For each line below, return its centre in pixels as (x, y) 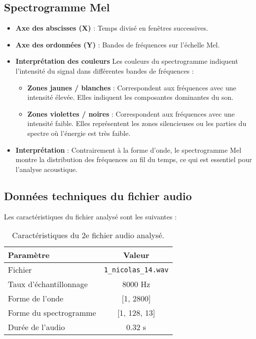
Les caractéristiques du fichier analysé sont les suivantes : (91, 216)
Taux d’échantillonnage (48, 284)
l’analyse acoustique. (47, 169)
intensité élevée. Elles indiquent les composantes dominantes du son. (130, 97)
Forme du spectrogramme (52, 313)
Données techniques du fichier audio (98, 195)
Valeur (136, 255)
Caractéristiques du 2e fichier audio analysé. (88, 235)
